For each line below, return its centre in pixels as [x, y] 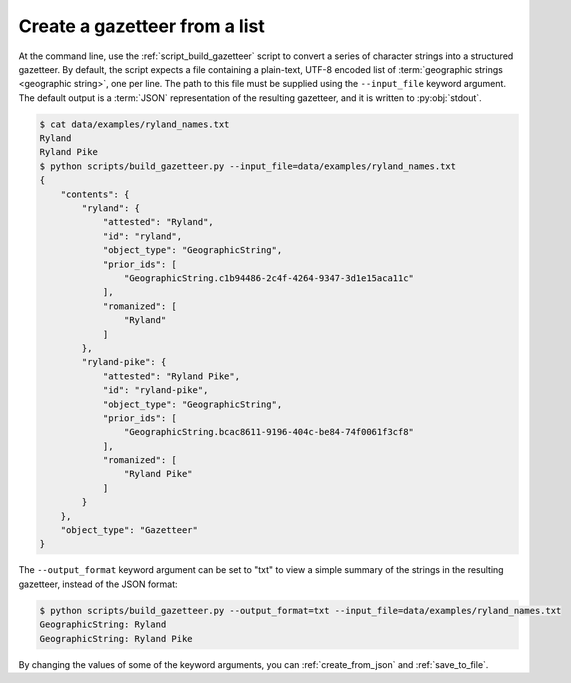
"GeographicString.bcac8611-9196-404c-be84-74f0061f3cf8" [269, 432]
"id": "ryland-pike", [155, 390]
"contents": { [95, 194]
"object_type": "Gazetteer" [129, 530]
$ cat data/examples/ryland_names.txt [134, 124]
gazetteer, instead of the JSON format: [98, 584]
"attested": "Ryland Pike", [171, 376]
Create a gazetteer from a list [141, 26]
